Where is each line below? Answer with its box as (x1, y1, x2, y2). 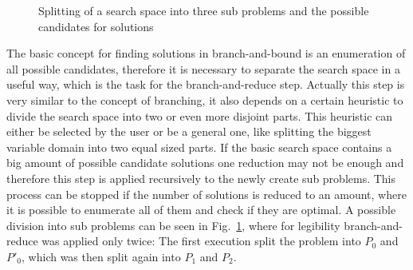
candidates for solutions (38, 18, 154, 34)
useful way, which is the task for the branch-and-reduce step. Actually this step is (6, 76, 405, 93)
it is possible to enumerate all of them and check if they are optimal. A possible (6, 201, 396, 218)
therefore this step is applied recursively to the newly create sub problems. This (6, 169, 396, 186)
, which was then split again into (22, 248, 181, 264)
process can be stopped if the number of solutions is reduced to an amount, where (6, 185, 407, 202)
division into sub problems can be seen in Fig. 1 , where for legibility (6, 216, 340, 233)
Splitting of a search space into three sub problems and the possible (38, 2, 369, 18)
